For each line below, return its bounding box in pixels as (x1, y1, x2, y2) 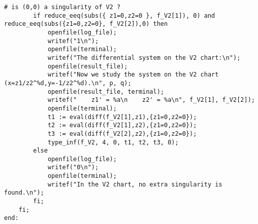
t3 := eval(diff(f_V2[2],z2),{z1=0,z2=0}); (47, 130, 197, 137)
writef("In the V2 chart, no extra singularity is (47, 180, 222, 188)
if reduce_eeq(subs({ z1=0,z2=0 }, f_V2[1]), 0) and (33, 12, 215, 19)
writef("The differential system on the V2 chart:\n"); (47, 54, 241, 61)
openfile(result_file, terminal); (47, 88, 164, 95)
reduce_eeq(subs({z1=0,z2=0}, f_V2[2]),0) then (4, 20, 168, 28)
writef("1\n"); (47, 37, 99, 45)
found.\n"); (4, 189, 44, 197)
